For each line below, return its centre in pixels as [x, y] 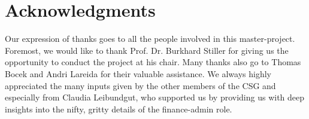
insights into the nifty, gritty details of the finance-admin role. [119, 109]
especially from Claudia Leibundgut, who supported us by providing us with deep [155, 97]
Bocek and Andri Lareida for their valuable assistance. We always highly [138, 73]
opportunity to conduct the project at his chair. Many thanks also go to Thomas [153, 62]
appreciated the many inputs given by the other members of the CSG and [140, 85]
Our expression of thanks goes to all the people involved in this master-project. [150, 39]
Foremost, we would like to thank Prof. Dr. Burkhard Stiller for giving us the [147, 50]
